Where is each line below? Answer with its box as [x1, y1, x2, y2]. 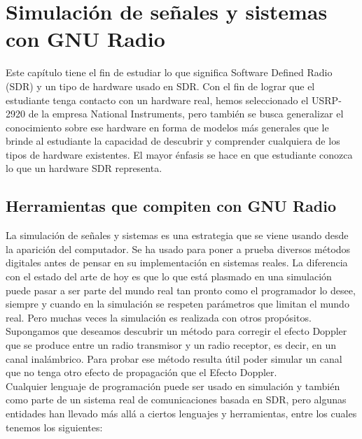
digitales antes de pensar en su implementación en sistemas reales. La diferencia [6, 255, 348, 270]
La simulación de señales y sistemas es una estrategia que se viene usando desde [6, 228, 349, 243]
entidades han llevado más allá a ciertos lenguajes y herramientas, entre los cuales [6, 405, 357, 420]
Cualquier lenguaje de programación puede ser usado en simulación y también [6, 378, 340, 393]
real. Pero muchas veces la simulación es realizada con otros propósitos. [6, 310, 312, 324]
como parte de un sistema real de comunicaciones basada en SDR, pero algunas [6, 392, 347, 407]
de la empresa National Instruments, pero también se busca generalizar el [28, 106, 344, 121]
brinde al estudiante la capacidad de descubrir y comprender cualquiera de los [6, 134, 340, 148]
